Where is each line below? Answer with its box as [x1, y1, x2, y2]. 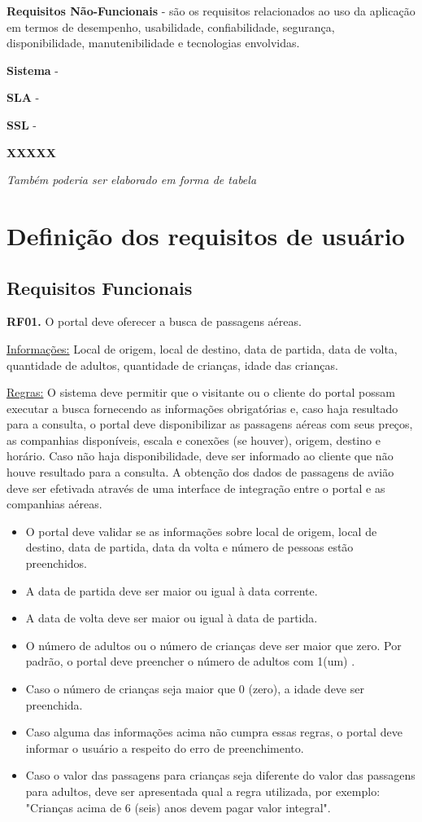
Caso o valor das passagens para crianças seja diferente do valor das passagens [25, 767, 415, 784]
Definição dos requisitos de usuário [7, 218, 405, 252]
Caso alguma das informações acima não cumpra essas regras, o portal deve [25, 723, 402, 741]
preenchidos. [25, 555, 87, 572]
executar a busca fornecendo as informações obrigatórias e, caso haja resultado [7, 399, 398, 416]
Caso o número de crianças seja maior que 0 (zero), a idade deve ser [25, 680, 364, 697]
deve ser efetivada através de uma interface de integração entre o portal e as [7, 479, 385, 496]
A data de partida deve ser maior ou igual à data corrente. [25, 582, 318, 599]
